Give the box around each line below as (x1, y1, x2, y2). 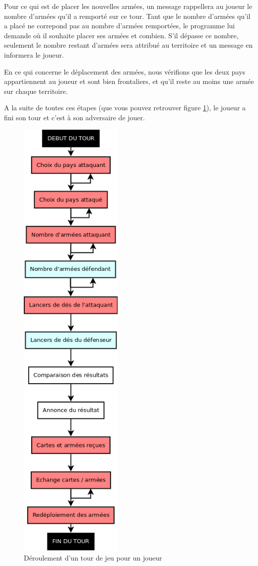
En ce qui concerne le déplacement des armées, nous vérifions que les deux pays (4, 66, 246, 77)
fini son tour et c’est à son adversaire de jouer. (4, 112, 145, 122)
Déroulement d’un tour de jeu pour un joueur (24, 552, 162, 563)
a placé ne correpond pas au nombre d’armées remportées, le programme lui (4, 20, 235, 31)
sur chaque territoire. (4, 85, 68, 96)
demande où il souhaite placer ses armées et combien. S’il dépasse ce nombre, (4, 30, 239, 40)
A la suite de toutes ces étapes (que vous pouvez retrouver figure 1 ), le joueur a (4, 102, 246, 113)
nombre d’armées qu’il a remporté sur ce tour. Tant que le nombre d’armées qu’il (4, 10, 251, 21)
